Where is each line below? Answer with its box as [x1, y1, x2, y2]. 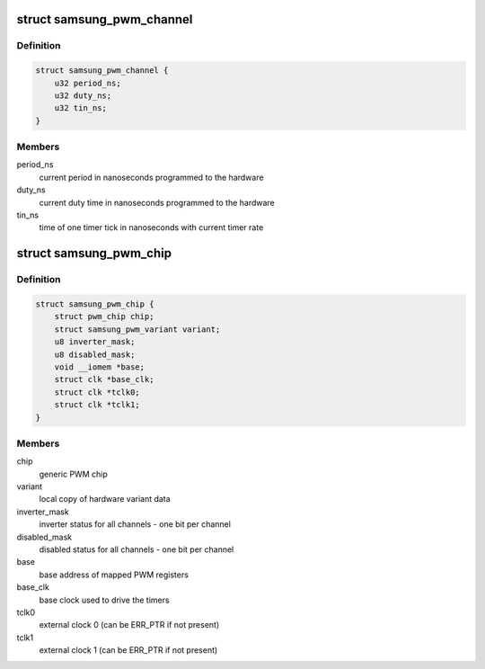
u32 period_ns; [54, 77, 121, 88]
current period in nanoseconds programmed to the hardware [39, 172, 264, 183]
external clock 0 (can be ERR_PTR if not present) [39, 620, 220, 630]
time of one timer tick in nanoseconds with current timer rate [39, 222, 264, 233]
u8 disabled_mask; [54, 349, 136, 360]
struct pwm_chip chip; [54, 311, 154, 322]
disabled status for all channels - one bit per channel [39, 544, 234, 555]
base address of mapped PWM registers [39, 569, 189, 580]
